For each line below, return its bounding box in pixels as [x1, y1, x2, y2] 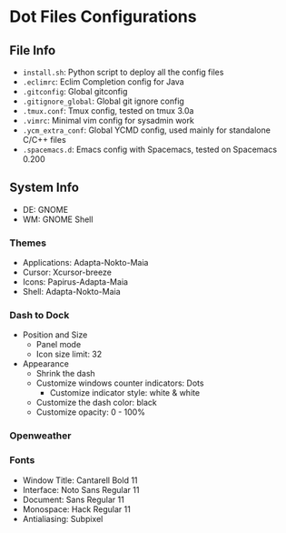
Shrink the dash [35, 368, 95, 379]
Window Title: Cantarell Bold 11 [22, 475, 138, 486]
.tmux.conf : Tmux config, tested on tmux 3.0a [22, 106, 194, 116]
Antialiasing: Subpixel [22, 513, 104, 524]
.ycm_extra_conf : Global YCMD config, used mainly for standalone [22, 125, 271, 136]
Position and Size [22, 329, 88, 340]
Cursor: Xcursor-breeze [22, 266, 112, 278]
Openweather [9, 429, 72, 442]
